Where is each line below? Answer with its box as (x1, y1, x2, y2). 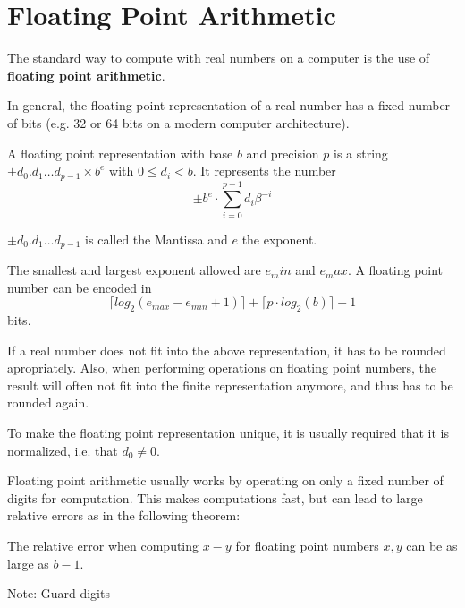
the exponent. (241, 229, 317, 248)
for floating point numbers (235, 536, 379, 555)
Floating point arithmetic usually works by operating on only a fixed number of (7, 471, 444, 490)
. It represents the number (192, 161, 336, 180)
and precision (246, 143, 319, 162)
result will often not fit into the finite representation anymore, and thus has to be (7, 375, 453, 394)
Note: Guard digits (7, 584, 110, 603)
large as (7, 553, 49, 572)
